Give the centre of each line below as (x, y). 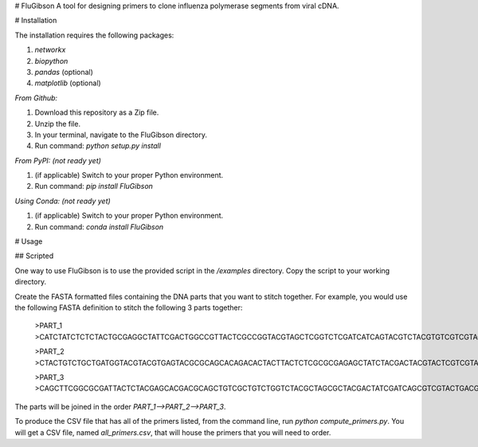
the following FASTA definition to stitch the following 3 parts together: (129, 308)
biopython (51, 61)
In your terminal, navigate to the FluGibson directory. (121, 135)
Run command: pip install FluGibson (94, 186)
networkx (50, 50)
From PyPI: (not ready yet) (58, 160)
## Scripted (34, 256)
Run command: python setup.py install (98, 146)
